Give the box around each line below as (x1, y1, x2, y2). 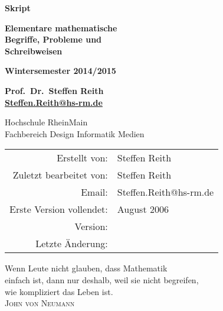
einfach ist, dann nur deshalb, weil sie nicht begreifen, (5, 273, 199, 286)
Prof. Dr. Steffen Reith (5, 84, 104, 96)
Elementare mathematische (5, 21, 117, 34)
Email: (81, 185, 108, 199)
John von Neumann (5, 297, 75, 309)
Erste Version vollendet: (9, 202, 108, 216)
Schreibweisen (5, 44, 63, 57)
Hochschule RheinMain (5, 116, 88, 128)
